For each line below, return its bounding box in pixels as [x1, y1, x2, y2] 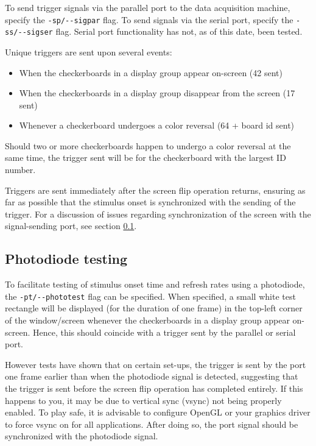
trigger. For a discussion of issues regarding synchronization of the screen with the [5, 207, 311, 220]
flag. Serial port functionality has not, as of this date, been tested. [55, 25, 303, 38]
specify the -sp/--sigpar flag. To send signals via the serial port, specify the [5, 13, 293, 26]
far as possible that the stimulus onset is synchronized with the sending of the [5, 196, 296, 208]
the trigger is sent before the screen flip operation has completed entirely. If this [5, 382, 303, 395]
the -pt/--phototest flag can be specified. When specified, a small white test [5, 289, 296, 302]
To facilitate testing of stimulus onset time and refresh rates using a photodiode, [5, 278, 305, 291]
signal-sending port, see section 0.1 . [5, 219, 137, 232]
